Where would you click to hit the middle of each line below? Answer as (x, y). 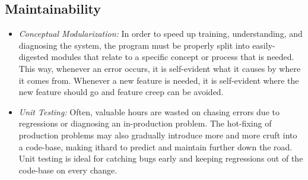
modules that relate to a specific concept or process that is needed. (173, 57)
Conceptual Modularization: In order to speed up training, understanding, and (161, 34)
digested (34, 57)
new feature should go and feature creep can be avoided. (121, 92)
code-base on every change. (68, 170)
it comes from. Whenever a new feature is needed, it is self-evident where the (159, 80)
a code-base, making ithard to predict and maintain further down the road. (155, 146)
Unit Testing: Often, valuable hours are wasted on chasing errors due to (149, 111)
